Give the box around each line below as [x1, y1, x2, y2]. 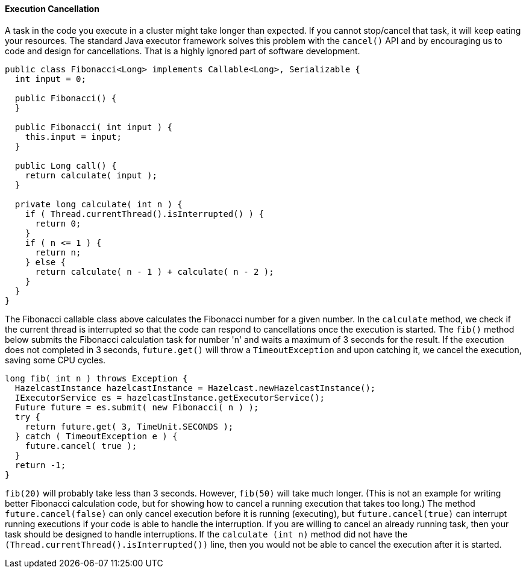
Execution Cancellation [5, 4, 99, 14]
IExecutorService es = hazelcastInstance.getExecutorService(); [14, 392, 325, 402]
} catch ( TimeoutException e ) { [14, 431, 178, 441]
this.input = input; [25, 131, 122, 142]
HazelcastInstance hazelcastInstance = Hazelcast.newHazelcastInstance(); [14, 383, 376, 393]
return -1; [14, 460, 66, 470]
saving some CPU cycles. [5, 354, 106, 365]
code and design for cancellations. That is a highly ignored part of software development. [5, 45, 360, 56]
